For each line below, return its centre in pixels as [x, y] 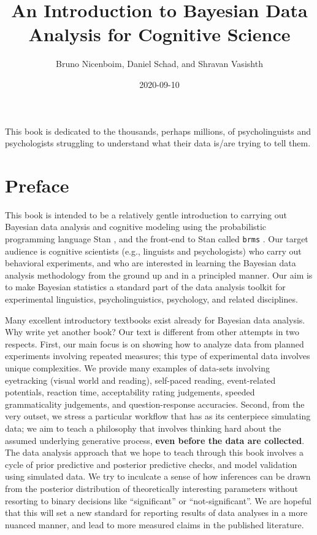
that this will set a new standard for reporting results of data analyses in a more [156, 513]
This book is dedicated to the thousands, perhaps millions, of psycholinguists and [158, 131]
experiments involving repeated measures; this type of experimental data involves [158, 356]
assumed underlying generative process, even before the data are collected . [155, 440]
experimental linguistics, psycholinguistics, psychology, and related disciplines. [151, 299]
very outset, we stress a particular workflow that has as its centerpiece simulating [158, 416]
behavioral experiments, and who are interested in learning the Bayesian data [151, 263]
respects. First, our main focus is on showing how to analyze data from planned [155, 343]
